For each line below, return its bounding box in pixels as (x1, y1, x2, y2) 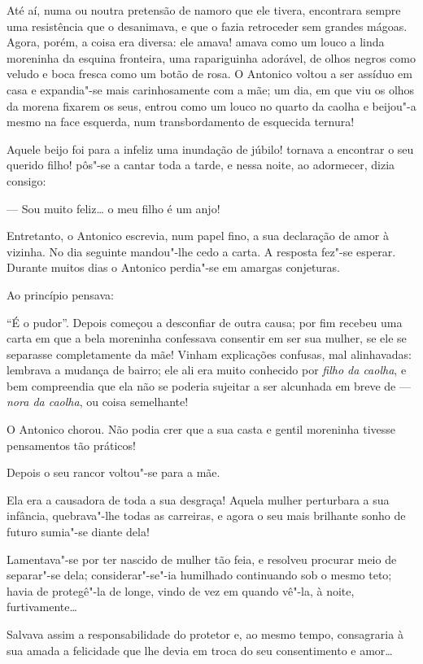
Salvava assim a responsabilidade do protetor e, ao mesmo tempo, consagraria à (7, 626, 403, 642)
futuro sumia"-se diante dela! (7, 523, 150, 540)
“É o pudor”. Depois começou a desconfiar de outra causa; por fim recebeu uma (7, 313, 403, 330)
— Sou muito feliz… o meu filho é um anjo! (7, 199, 220, 216)
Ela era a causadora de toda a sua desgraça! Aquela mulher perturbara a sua (7, 491, 390, 508)
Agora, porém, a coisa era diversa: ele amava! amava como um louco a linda (7, 33, 385, 50)
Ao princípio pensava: (7, 286, 114, 303)
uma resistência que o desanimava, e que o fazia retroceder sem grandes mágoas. (7, 17, 408, 34)
